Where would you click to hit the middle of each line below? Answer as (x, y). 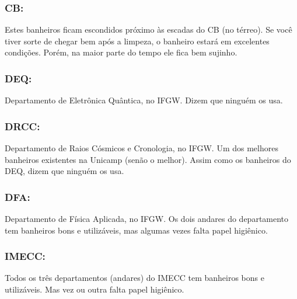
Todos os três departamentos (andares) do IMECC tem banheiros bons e (134, 278)
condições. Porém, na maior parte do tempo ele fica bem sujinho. (121, 52)
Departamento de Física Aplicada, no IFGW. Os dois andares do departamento (147, 219)
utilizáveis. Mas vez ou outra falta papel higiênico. (95, 289)
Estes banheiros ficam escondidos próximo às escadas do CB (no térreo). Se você (148, 29)
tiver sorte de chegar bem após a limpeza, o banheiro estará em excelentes (137, 41)
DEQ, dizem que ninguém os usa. (64, 171)
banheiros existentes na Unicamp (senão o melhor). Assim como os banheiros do (148, 159)
